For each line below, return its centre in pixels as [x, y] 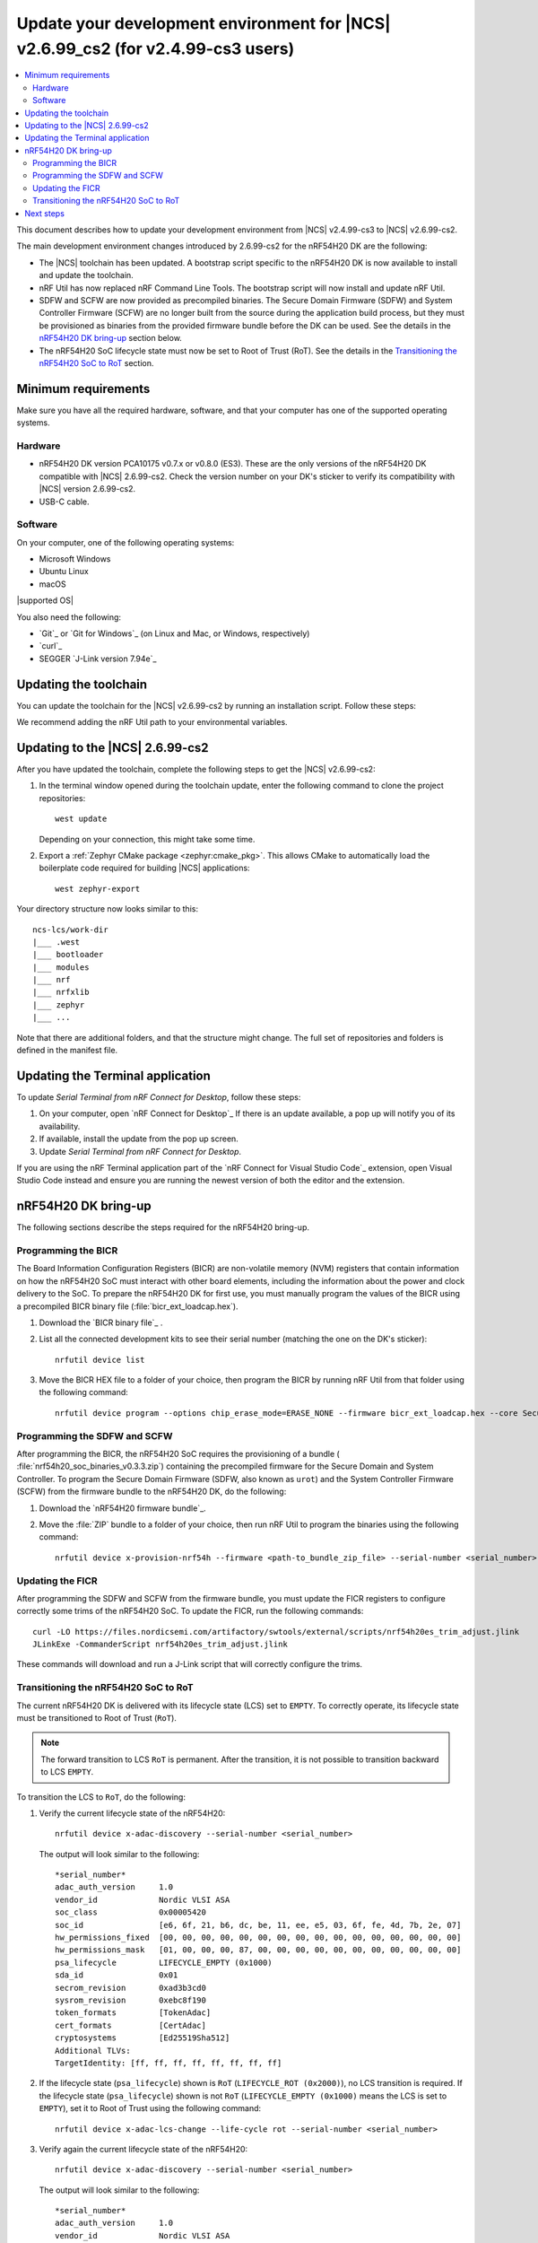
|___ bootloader [68, 955]
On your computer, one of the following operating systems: [126, 542]
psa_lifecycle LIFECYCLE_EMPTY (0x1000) [164, 1962]
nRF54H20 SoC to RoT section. [96, 362]
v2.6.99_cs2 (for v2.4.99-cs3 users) [156, 48]
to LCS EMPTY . [67, 1772]
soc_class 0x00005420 [130, 1912]
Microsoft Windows [75, 559]
